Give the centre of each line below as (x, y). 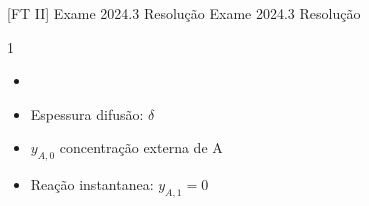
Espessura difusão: (87, 113)
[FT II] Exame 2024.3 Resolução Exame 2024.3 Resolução (184, 13)
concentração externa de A (141, 147)
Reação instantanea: (92, 184)
